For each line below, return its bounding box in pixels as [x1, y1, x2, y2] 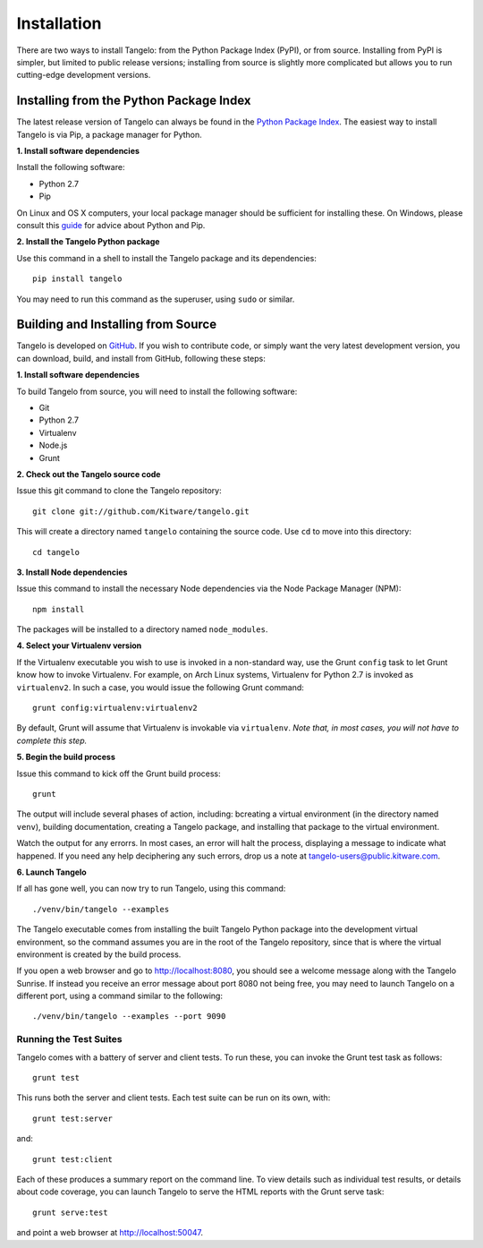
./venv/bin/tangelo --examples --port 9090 [32, 1012, 226, 1021]
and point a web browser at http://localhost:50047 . [16, 1227, 204, 1238]
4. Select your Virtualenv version [16, 640, 142, 651]
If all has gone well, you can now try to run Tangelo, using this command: [16, 883, 286, 894]
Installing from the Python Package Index [16, 93, 251, 108]
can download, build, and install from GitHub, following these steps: [16, 353, 266, 363]
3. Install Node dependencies [16, 567, 128, 577]
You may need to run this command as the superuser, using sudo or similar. [16, 294, 295, 304]
